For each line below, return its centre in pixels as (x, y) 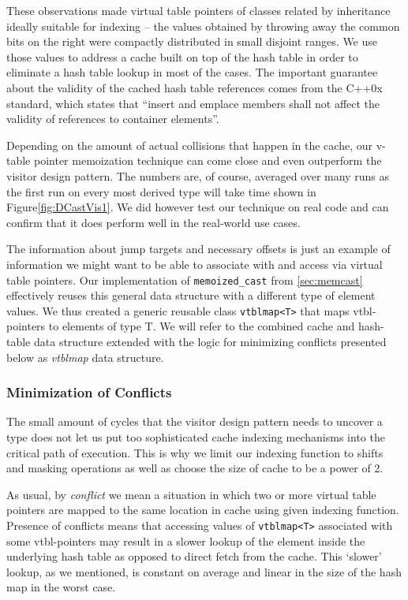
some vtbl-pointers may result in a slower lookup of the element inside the (186, 540)
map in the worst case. (61, 587)
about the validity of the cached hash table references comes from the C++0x (195, 87)
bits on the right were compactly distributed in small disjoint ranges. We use (192, 41)
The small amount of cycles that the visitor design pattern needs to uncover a (195, 421)
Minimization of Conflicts (89, 392)
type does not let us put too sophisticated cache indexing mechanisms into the (196, 437)
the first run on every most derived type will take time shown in (161, 191)
